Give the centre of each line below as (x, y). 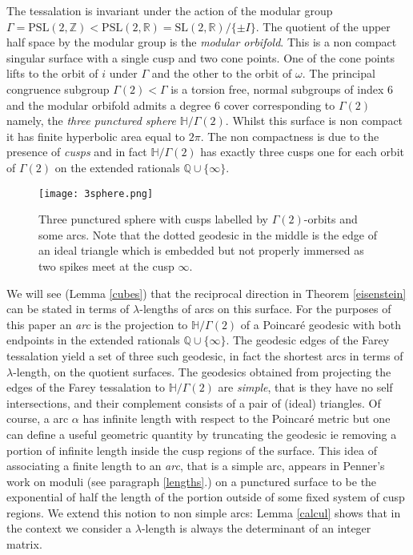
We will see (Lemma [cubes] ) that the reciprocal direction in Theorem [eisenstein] (206, 293)
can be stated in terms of (68, 309)
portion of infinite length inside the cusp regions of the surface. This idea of (192, 450)
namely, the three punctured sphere (91, 121)
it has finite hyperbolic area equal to (96, 136)
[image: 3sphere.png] (96, 193)
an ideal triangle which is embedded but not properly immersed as (201, 250)
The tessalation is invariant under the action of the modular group (170, 10)
